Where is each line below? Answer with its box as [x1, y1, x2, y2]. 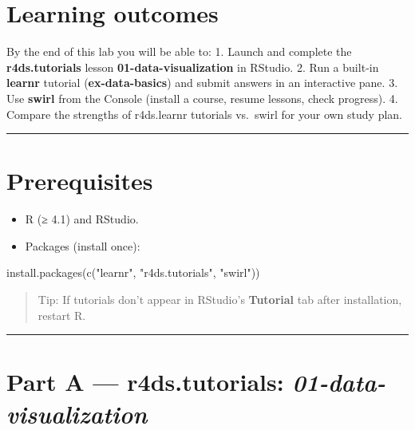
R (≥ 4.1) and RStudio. [25, 211, 139, 227]
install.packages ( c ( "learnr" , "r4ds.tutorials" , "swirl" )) [6, 264, 260, 281]
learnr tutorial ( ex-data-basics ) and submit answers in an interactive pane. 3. [6, 74, 398, 91]
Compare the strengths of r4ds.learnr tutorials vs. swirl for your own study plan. [6, 105, 402, 122]
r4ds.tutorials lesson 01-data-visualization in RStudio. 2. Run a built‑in [6, 58, 379, 75]
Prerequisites [6, 164, 153, 197]
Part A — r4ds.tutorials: [6, 365, 284, 398]
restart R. [38, 306, 86, 323]
